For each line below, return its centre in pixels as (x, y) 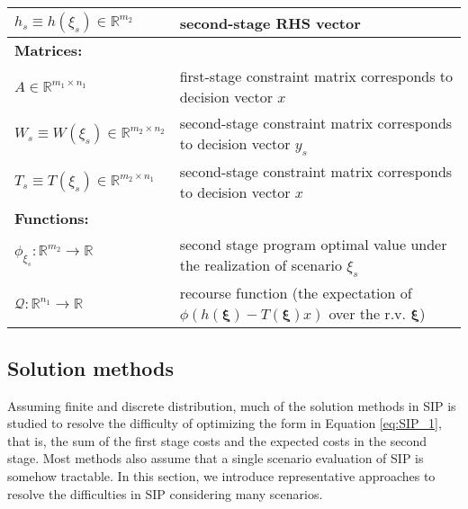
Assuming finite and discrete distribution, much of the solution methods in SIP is (232, 405)
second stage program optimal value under (313, 245)
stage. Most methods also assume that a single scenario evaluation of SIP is (216, 458)
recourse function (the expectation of (296, 293)
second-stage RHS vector (270, 22)
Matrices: (49, 50)
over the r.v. (367, 314)
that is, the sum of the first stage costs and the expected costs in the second (217, 440)
